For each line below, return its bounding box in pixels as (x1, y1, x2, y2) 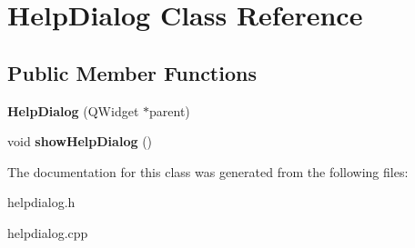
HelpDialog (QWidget (7, 101, 139, 120)
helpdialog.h (7, 193, 76, 212)
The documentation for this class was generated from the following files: (7, 162, 409, 181)
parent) (149, 101, 190, 120)
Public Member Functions (7, 58, 257, 86)
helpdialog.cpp (7, 223, 88, 242)
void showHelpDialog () (7, 132, 153, 151)
